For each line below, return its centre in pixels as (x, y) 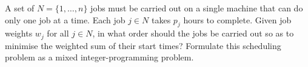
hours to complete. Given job (237, 19)
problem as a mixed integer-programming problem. (99, 57)
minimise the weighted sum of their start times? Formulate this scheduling (143, 45)
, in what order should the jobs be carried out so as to (193, 33)
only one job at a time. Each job (65, 19)
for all (58, 33)
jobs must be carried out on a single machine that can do (197, 8)
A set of (20, 8)
